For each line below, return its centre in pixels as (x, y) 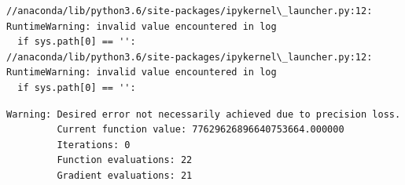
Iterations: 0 (94, 145)
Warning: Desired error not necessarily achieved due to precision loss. (204, 114)
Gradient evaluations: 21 (125, 175)
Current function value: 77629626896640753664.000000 (201, 130)
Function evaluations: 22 (125, 160)
